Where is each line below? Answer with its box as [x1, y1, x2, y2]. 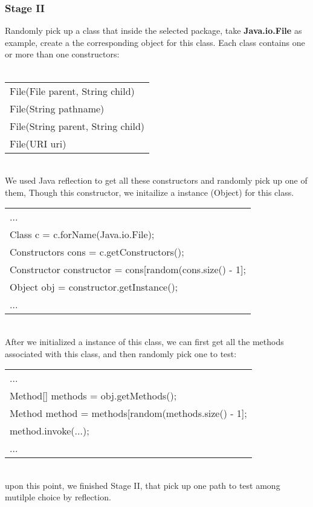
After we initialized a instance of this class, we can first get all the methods [5, 335, 284, 347]
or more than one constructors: [5, 48, 120, 60]
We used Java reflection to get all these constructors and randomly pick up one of [5, 174, 308, 187]
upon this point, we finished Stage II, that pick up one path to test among [5, 479, 280, 491]
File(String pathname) [10, 101, 105, 115]
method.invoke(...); [10, 424, 89, 438]
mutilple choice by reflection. [5, 491, 111, 503]
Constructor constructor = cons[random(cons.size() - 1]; [10, 262, 246, 277]
